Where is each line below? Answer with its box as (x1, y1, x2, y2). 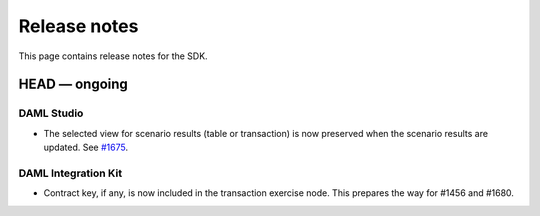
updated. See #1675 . (43, 141, 129, 154)
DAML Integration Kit (18, 166, 123, 180)
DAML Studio (18, 106, 84, 120)
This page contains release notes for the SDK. (18, 50, 209, 62)
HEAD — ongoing (18, 76, 129, 93)
